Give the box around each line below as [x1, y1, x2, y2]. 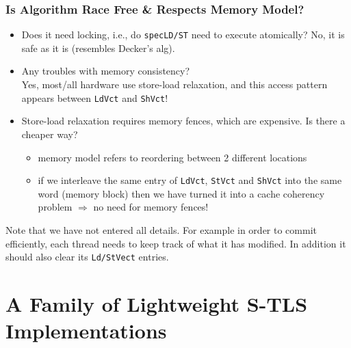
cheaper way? [21, 126, 78, 141]
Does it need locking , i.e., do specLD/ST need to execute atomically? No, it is [21, 27, 345, 42]
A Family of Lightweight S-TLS [5, 289, 308, 317]
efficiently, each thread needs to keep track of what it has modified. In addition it [5, 236, 346, 250]
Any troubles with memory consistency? [21, 64, 190, 78]
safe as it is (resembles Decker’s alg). [21, 40, 175, 55]
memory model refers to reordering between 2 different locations [38, 150, 307, 164]
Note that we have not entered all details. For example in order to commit [5, 222, 317, 237]
